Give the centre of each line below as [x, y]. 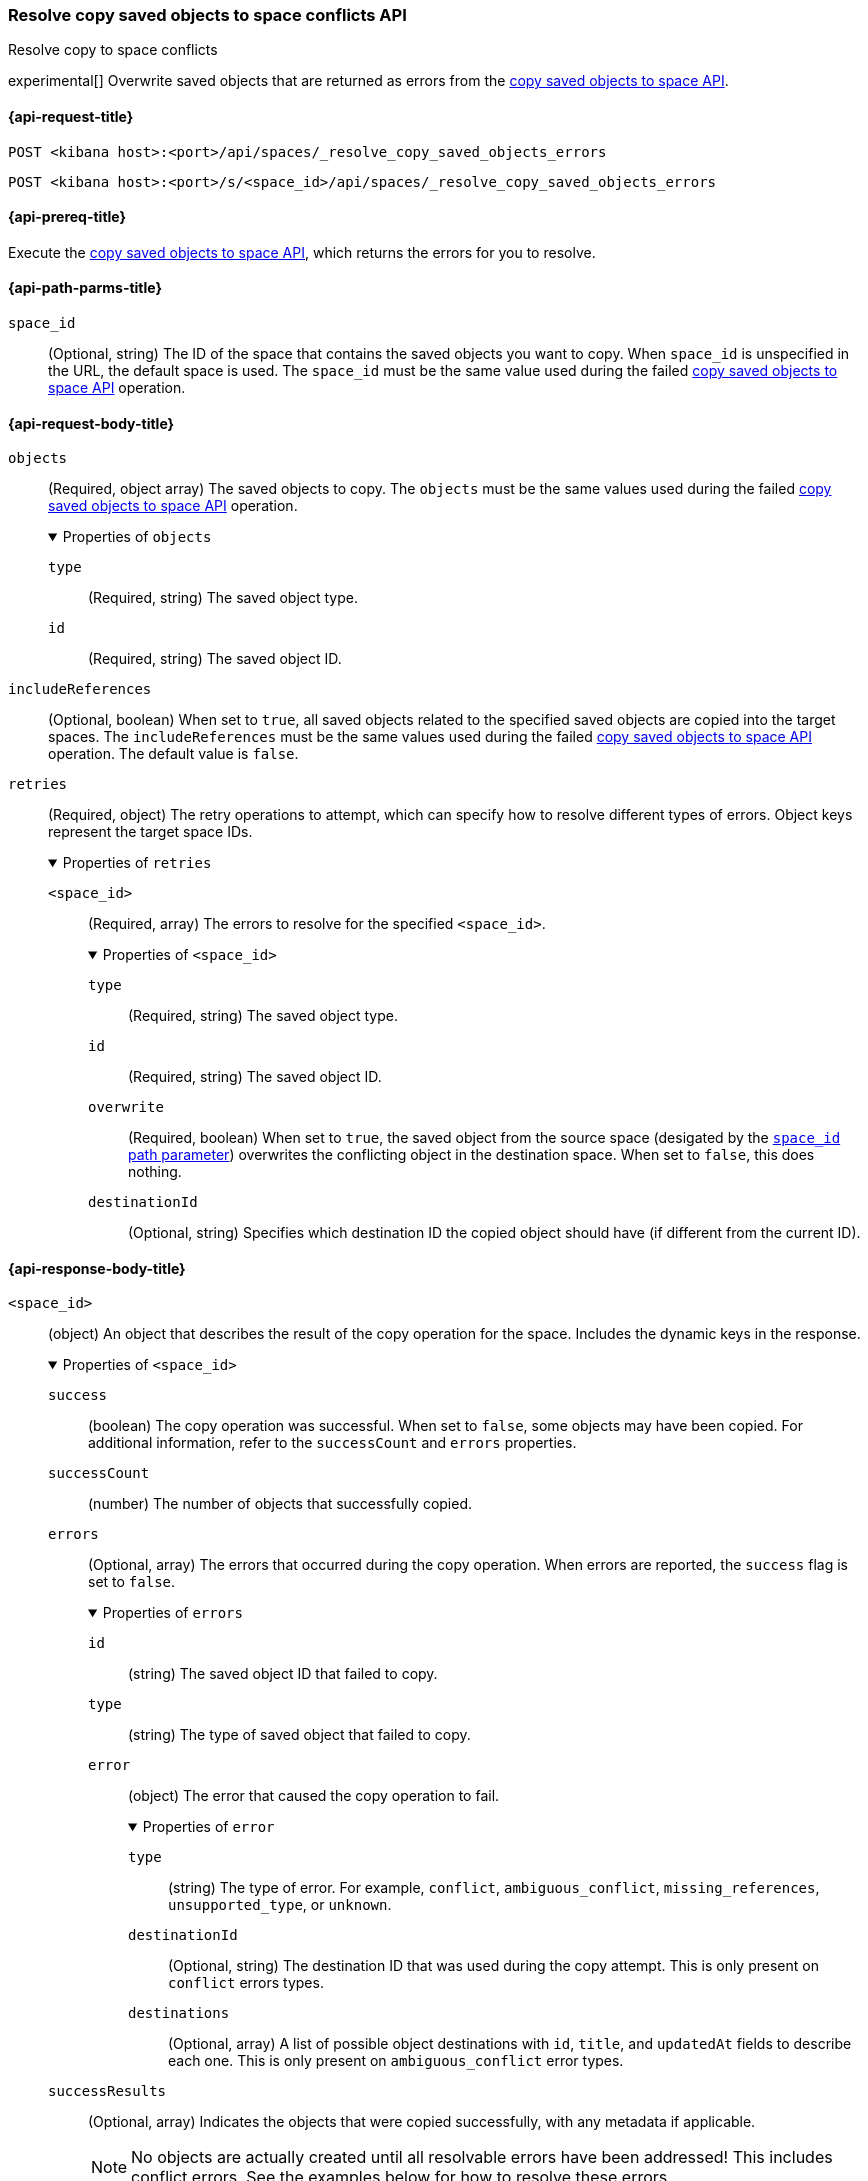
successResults [107, 2091]
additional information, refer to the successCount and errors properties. [332, 1443]
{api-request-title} [71, 116]
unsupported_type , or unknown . [280, 1905]
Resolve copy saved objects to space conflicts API [207, 15]
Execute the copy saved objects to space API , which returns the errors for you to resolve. [302, 252]
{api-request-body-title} [91, 423]
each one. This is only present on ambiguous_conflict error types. [396, 2061]
